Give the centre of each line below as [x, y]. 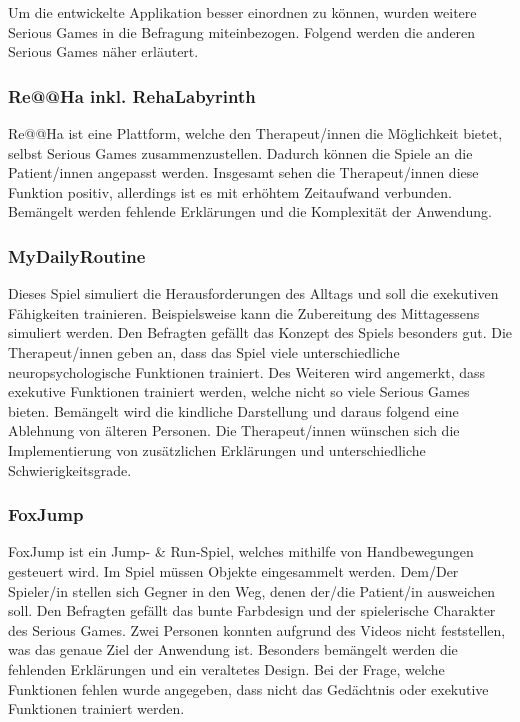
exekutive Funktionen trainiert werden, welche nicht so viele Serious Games [239, 391]
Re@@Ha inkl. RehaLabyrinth [132, 95]
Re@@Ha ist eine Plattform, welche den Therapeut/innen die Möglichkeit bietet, [255, 133]
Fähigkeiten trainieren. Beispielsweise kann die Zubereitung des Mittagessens [244, 312]
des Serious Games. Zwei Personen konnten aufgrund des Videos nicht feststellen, [257, 629]
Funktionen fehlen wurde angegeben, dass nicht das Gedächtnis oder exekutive [248, 688]
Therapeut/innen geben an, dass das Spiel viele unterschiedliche [204, 351]
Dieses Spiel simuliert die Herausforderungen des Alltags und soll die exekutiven [253, 293]
